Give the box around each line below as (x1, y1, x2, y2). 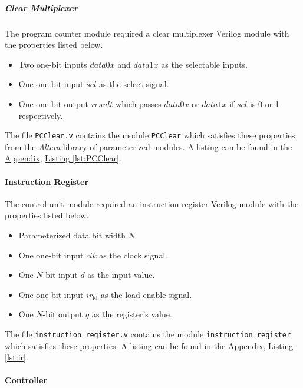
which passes (116, 97, 162, 110)
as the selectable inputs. (161, 58, 248, 70)
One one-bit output (18, 97, 89, 110)
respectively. (18, 109, 63, 121)
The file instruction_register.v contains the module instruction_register (5, 327, 291, 340)
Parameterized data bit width (18, 228, 126, 241)
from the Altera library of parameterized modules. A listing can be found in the (5, 140, 292, 152)
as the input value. (87, 268, 155, 281)
